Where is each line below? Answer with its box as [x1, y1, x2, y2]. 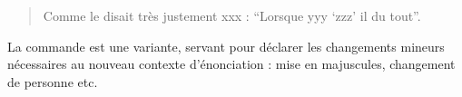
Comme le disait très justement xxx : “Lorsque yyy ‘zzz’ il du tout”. [43, 6, 421, 24]
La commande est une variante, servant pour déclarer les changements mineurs [7, 36, 445, 55]
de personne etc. [7, 72, 98, 91]
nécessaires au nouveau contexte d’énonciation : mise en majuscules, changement [7, 54, 456, 73]
